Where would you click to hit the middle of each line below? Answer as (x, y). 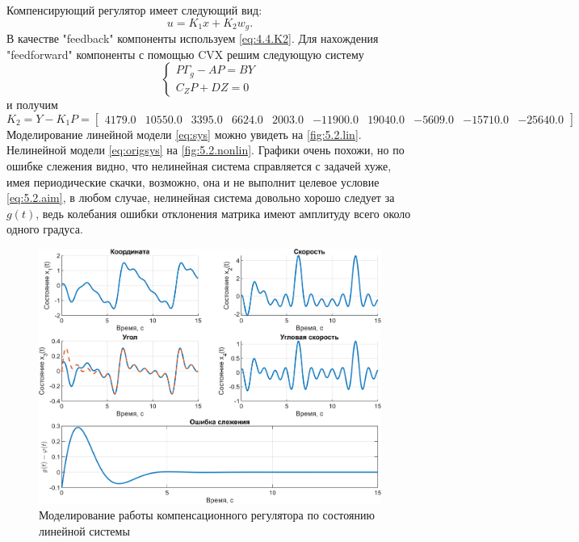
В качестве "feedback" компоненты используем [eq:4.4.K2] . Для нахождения (193, 38)
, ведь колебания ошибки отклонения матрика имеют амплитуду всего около (223, 213)
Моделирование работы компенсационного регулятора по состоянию (207, 515)
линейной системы (84, 530)
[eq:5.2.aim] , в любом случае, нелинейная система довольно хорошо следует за (201, 197)
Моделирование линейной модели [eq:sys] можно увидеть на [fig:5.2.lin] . (184, 134)
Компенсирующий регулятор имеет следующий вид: (134, 10)
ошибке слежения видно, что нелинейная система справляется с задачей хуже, (199, 166)
